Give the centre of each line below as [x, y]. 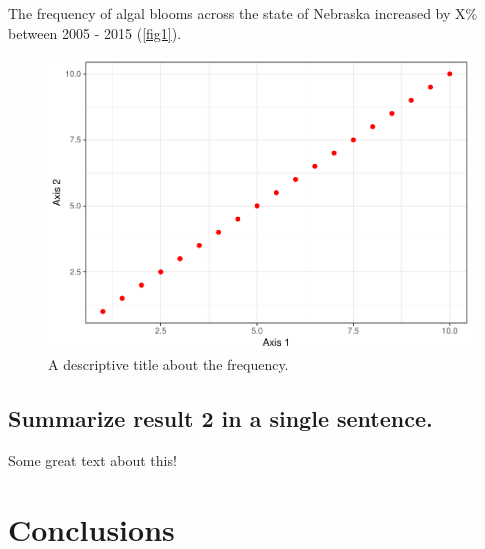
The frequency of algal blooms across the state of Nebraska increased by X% [243, 13]
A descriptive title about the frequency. [168, 364]
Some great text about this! [92, 460]
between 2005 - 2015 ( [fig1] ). [95, 32]
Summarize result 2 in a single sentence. [220, 418]
